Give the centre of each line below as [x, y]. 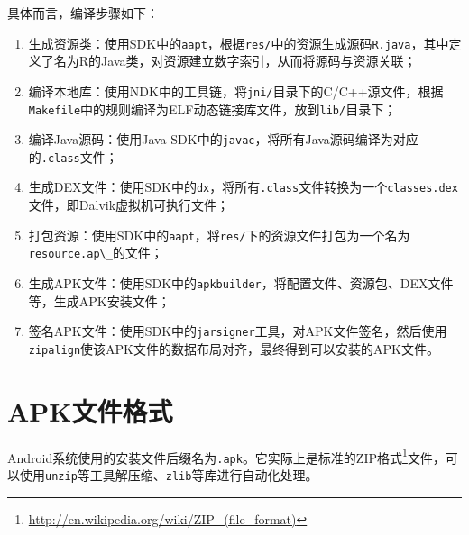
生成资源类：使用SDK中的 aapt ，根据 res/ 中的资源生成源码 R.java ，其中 [239, 43]
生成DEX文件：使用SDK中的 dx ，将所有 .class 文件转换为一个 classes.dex [243, 187]
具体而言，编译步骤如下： [83, 13]
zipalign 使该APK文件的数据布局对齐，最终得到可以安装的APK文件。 [234, 348]
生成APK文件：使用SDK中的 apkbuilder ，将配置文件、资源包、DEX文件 [241, 283]
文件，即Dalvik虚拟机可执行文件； [129, 205]
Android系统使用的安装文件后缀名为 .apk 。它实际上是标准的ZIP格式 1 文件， [226, 456]
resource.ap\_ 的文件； [96, 253]
